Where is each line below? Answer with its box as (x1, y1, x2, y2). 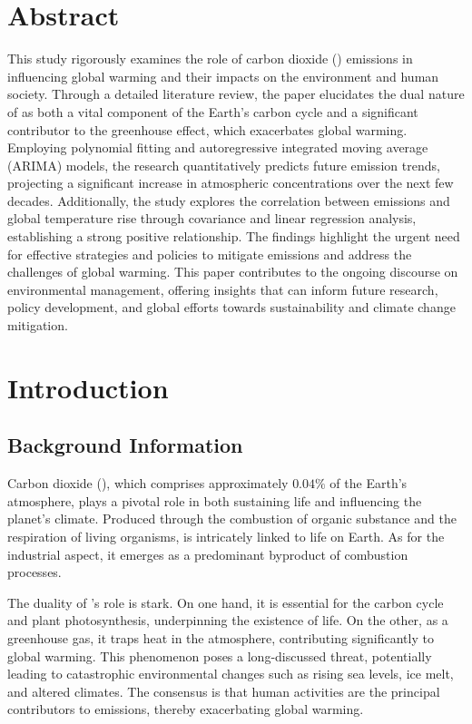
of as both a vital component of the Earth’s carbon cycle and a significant (7, 102, 418, 121)
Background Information (7, 431, 243, 459)
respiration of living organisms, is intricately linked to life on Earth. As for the (7, 526, 445, 545)
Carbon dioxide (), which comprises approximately (7, 474, 289, 493)
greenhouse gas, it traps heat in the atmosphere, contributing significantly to (7, 628, 434, 647)
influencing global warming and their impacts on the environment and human (7, 66, 439, 85)
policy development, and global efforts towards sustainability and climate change (7, 298, 456, 317)
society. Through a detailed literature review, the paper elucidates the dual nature (7, 84, 465, 103)
